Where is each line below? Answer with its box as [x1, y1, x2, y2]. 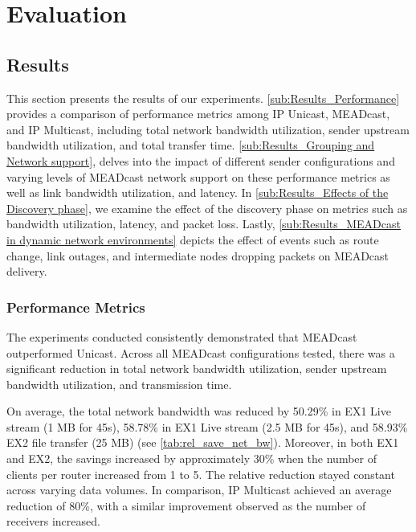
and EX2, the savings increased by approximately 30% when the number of [6, 450, 377, 467]
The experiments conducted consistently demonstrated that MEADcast [6, 328, 357, 345]
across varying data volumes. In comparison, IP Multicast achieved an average [6, 481, 392, 498]
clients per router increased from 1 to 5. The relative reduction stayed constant [6, 465, 395, 482]
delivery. [6, 263, 47, 280]
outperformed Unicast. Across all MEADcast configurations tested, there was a [6, 344, 395, 361]
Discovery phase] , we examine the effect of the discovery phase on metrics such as [6, 199, 408, 216]
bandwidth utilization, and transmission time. [6, 375, 232, 392]
